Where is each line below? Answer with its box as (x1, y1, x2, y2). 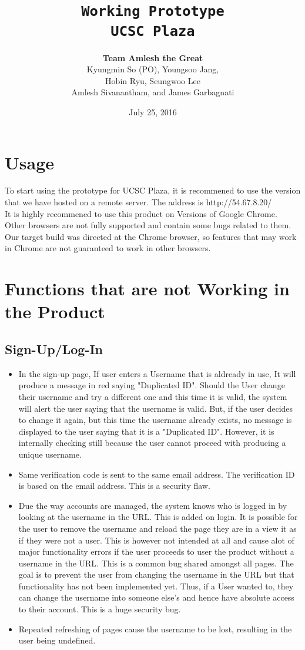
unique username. (18, 448, 82, 460)
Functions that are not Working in (5, 276, 290, 301)
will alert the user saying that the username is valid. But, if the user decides (18, 402, 293, 414)
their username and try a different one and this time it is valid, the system (18, 390, 287, 402)
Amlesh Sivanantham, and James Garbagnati (71, 86, 234, 98)
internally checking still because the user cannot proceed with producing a (18, 436, 286, 449)
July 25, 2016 (129, 105, 177, 118)
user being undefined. (18, 634, 96, 646)
